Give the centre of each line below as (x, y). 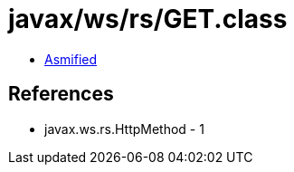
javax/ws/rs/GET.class (148, 19)
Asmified (71, 59)
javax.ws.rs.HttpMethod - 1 (124, 129)
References (61, 94)
